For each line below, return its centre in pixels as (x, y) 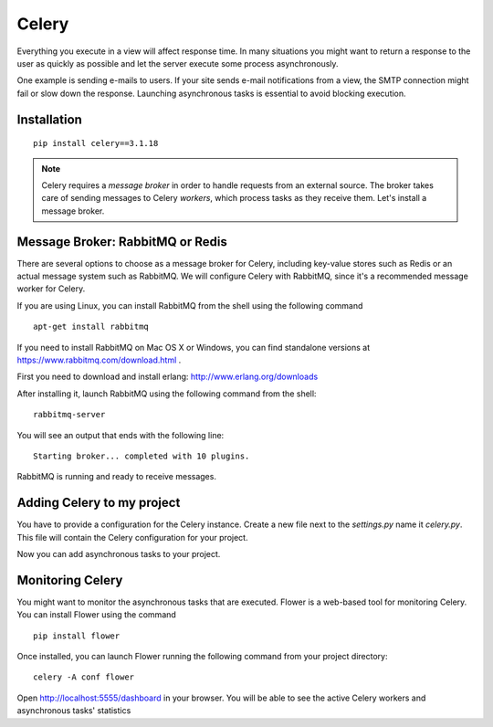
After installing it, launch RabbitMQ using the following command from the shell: (167, 394)
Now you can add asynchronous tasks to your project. (119, 553)
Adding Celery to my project (99, 503)
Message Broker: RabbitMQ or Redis (122, 242)
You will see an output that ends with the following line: (121, 435)
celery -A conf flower (84, 677)
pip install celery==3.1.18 (96, 143)
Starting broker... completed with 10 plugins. (142, 456)
